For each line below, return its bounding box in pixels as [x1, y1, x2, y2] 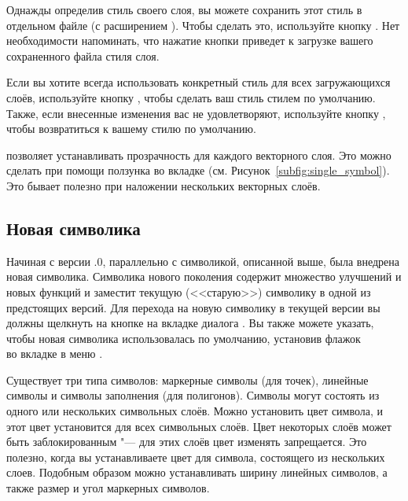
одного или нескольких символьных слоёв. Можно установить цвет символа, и [6, 403, 384, 419]
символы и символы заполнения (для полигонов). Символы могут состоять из [6, 387, 380, 403]
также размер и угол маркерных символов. [6, 480, 210, 496]
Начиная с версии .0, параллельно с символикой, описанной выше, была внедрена [6, 252, 400, 269]
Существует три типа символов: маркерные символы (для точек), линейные [6, 371, 369, 388]
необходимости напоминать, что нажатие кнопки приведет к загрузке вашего [6, 32, 373, 49]
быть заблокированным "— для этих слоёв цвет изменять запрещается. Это [6, 433, 367, 450]
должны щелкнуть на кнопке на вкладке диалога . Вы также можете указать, [6, 315, 374, 331]
